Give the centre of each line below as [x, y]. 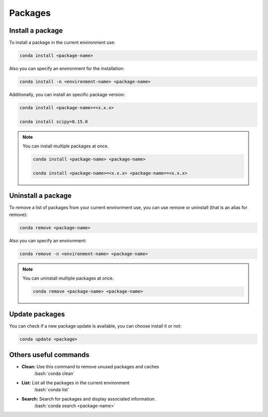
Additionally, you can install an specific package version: [67, 95]
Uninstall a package [40, 196]
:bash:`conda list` [52, 390]
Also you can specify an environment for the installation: [67, 69]
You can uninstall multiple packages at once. [68, 278]
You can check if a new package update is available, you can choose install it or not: [95, 326]
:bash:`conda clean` [54, 374]
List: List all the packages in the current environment [76, 383]
